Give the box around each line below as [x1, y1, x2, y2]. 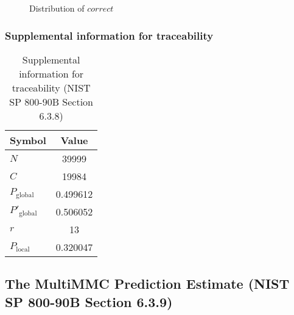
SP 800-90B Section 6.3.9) [5, 292, 173, 311]
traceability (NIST [12, 80, 91, 95]
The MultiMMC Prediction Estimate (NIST [5, 274, 290, 293]
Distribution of [29, 2, 85, 14]
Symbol [10, 132, 46, 147]
